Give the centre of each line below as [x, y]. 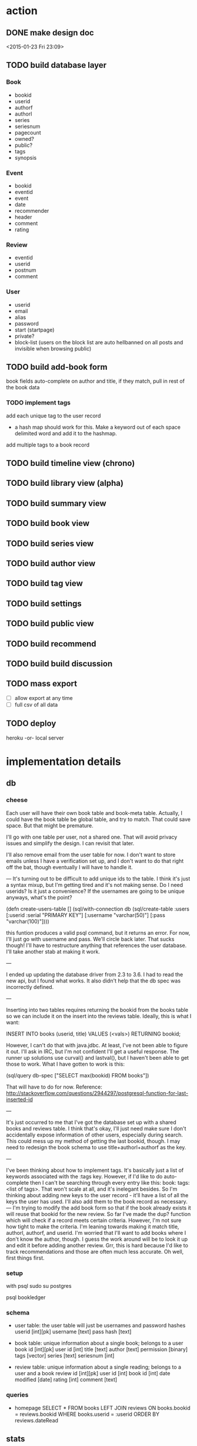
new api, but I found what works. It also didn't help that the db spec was [94, 981]
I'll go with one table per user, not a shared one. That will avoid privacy [92, 837]
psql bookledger [26, 1297]
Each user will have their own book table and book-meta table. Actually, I [94, 813]
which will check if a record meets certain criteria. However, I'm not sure [94, 1220]
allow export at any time [44, 698]
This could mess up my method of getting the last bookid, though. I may [93, 1141]
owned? [24, 139]
